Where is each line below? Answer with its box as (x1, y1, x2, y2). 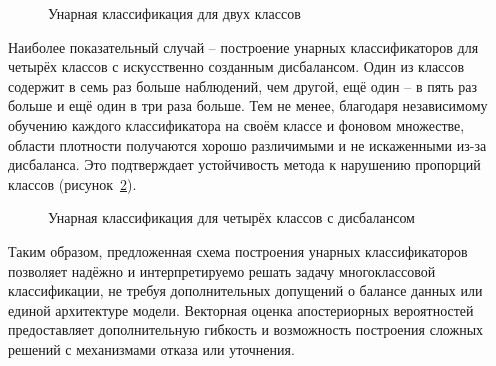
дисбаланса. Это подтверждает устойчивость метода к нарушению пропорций (8, 154, 481, 175)
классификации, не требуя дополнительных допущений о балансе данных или (8, 280, 483, 301)
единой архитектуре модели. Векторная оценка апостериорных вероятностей (8, 299, 474, 320)
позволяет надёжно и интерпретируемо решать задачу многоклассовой (8, 260, 436, 281)
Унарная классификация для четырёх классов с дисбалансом (48, 207, 415, 228)
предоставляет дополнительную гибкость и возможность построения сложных (8, 319, 484, 340)
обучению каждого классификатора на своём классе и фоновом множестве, (8, 114, 465, 135)
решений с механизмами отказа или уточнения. (8, 338, 295, 359)
